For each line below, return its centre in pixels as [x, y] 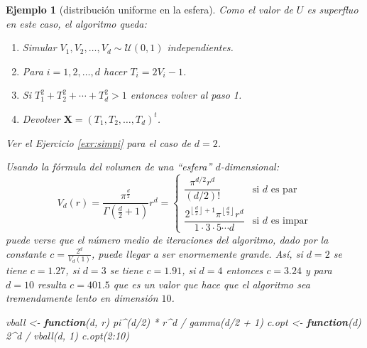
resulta [52, 284]
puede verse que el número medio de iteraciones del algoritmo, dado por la [167, 239]
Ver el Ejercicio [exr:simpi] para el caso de [98, 142]
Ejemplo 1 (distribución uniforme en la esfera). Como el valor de [149, 9]
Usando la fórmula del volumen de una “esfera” [109, 167]
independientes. [200, 47]
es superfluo [333, 9]
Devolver [41, 118]
